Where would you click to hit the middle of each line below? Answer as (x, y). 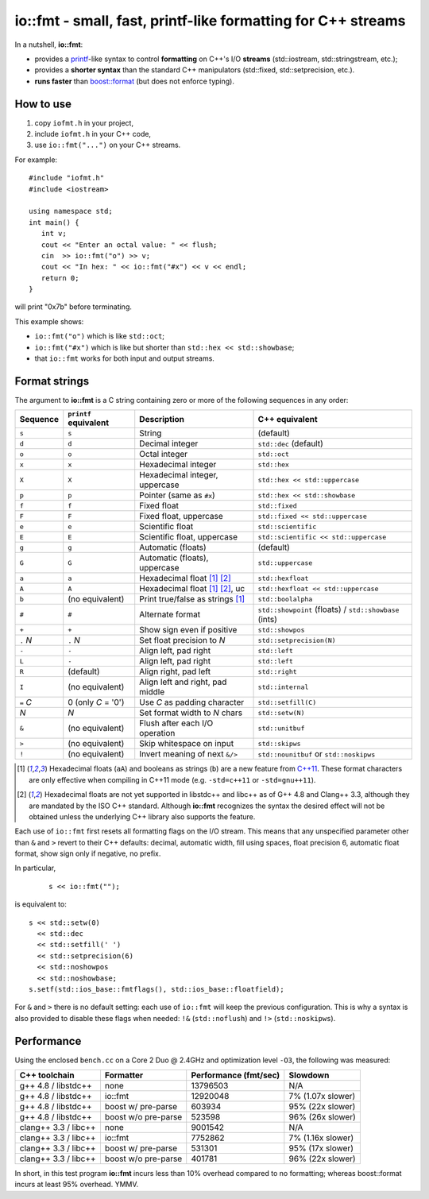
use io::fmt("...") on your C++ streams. (108, 145)
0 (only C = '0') (96, 702)
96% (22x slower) (323, 1158)
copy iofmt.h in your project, (84, 122)
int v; (54, 234)
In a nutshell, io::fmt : (49, 44)
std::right (277, 671)
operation (157, 733)
